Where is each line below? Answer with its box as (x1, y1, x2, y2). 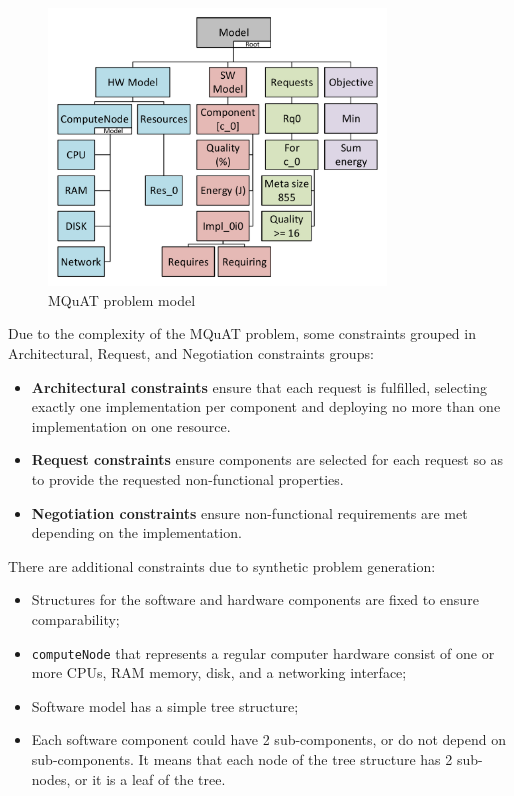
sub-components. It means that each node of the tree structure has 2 (31, 748, 453, 769)
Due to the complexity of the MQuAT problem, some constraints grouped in (8, 323, 476, 344)
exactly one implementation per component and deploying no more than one (31, 396, 501, 417)
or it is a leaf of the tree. (75, 768, 226, 789)
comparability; (31, 608, 120, 629)
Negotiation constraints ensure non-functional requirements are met (31, 502, 468, 523)
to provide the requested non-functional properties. (31, 468, 344, 489)
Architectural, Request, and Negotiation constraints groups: (8, 343, 374, 364)
